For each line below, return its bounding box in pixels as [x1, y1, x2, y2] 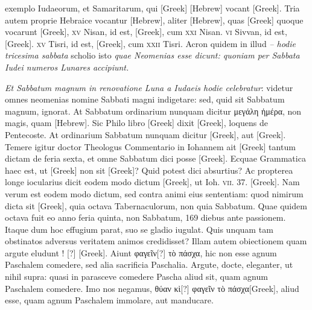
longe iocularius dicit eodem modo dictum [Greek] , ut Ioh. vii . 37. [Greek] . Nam [5, 176, 300, 188]
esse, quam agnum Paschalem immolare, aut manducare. [5, 294, 214, 306]
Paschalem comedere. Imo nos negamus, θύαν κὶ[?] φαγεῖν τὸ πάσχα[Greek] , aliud [5, 282, 299, 294]
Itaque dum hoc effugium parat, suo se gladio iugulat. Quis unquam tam [5, 223, 273, 235]
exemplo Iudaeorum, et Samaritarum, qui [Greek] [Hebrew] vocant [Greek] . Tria [5, 2, 300, 14]
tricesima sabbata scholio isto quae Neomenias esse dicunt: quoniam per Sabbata [5, 49, 300, 62]
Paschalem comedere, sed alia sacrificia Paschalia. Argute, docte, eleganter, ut [5, 258, 293, 271]
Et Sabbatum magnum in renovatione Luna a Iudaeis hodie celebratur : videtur [5, 81, 293, 93]
